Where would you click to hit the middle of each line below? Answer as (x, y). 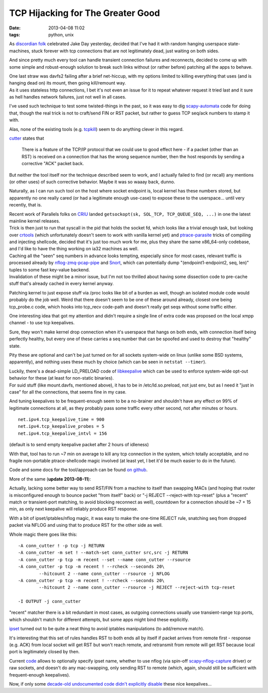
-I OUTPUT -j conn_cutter (50, 601)
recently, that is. (26, 205)
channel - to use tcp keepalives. (42, 323)
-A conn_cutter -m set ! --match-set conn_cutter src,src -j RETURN (103, 553)
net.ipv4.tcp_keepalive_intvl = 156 (63, 433)
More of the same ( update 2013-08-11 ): (50, 479)
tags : (15, 34)
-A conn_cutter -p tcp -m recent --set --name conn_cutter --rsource (104, 559)
